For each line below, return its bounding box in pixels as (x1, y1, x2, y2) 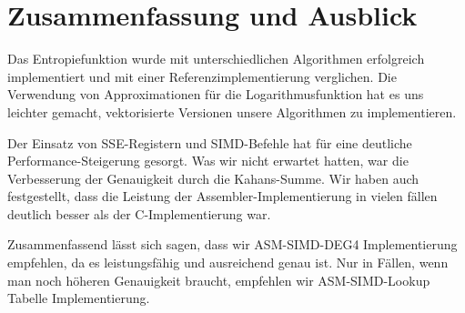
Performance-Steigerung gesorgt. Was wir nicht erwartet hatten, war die (7, 151, 409, 170)
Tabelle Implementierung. (7, 288, 150, 308)
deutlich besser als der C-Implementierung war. (7, 204, 271, 223)
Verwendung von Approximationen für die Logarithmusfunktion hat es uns (7, 85, 424, 104)
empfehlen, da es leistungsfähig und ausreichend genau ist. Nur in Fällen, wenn (7, 253, 449, 272)
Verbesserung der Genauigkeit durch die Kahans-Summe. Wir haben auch (7, 168, 420, 187)
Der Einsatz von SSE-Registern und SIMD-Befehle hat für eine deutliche (7, 133, 412, 152)
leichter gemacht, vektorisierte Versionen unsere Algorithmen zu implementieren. (7, 102, 457, 121)
